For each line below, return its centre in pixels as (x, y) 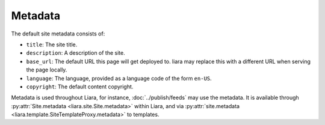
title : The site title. (52, 44)
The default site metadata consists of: (58, 34)
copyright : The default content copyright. (80, 87)
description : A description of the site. (76, 53)
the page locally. (47, 70)
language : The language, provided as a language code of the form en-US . (119, 78)
